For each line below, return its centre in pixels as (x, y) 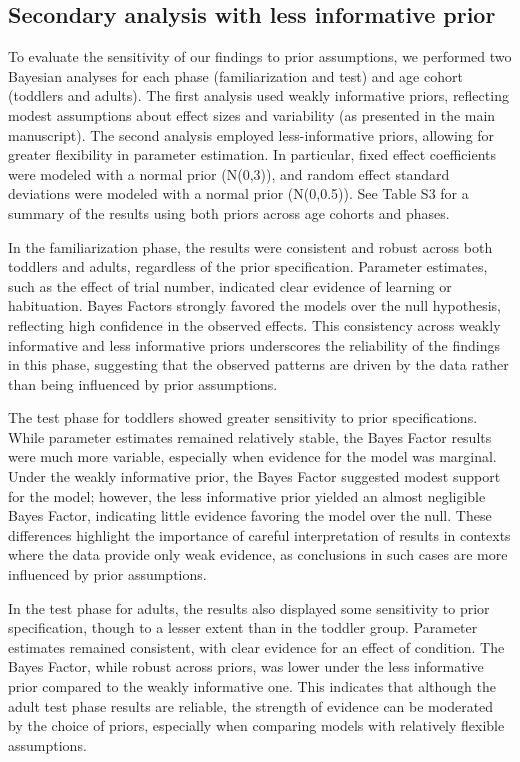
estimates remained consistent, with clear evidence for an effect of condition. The (256, 646)
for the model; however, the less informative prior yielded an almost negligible (247, 495)
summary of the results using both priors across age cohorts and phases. (229, 212)
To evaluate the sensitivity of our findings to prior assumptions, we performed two (260, 56)
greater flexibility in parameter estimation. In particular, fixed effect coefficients (252, 154)
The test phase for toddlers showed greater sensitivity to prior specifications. (243, 417)
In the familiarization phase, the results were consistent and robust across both (250, 246)
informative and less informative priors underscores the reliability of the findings (254, 344)
